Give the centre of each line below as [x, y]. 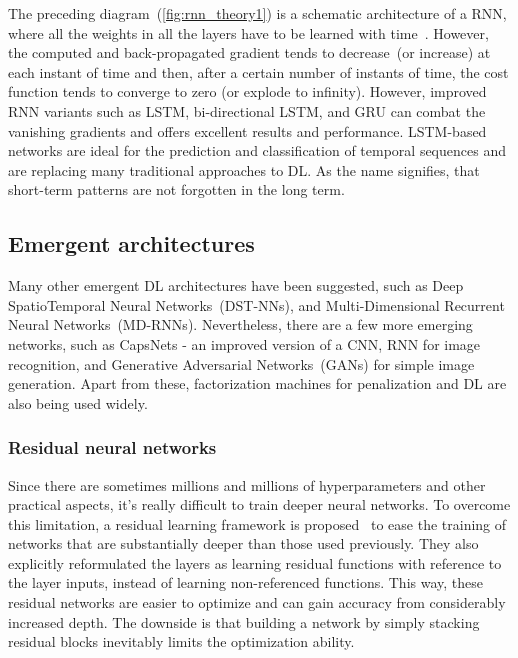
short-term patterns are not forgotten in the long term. [176, 189]
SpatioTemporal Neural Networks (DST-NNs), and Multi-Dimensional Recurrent [256, 304]
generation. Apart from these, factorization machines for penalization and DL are [257, 383]
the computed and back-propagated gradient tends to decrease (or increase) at [249, 52]
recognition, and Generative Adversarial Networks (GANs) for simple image [241, 363]
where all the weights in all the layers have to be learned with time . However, [248, 32]
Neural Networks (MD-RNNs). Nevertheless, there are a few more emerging [240, 324]
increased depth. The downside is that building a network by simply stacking [244, 621]
